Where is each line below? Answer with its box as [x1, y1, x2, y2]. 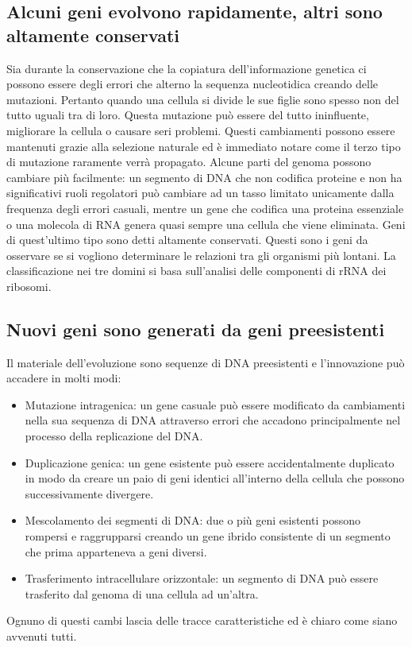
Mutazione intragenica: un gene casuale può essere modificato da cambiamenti [25, 396, 406, 413]
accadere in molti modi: [6, 370, 121, 386]
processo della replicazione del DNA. [25, 428, 203, 444]
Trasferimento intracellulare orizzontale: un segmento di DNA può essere [25, 570, 379, 587]
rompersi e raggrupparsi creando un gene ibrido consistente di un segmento [25, 528, 391, 544]
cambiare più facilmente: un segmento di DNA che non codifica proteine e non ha [6, 169, 402, 185]
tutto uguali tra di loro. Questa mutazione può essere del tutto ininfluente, [6, 107, 369, 123]
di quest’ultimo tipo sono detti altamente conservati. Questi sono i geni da [6, 231, 368, 248]
